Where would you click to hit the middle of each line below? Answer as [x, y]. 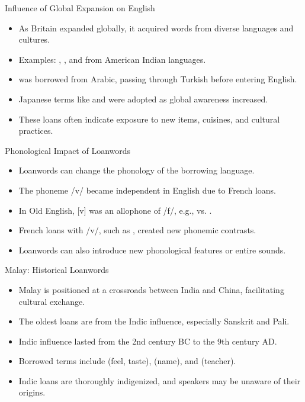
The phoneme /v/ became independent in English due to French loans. [147, 190]
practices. [36, 131]
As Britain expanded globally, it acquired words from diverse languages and [156, 28]
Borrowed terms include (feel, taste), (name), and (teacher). [127, 361]
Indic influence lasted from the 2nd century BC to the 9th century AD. [148, 341]
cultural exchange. [52, 301]
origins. [32, 392]
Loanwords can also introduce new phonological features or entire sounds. [152, 250]
